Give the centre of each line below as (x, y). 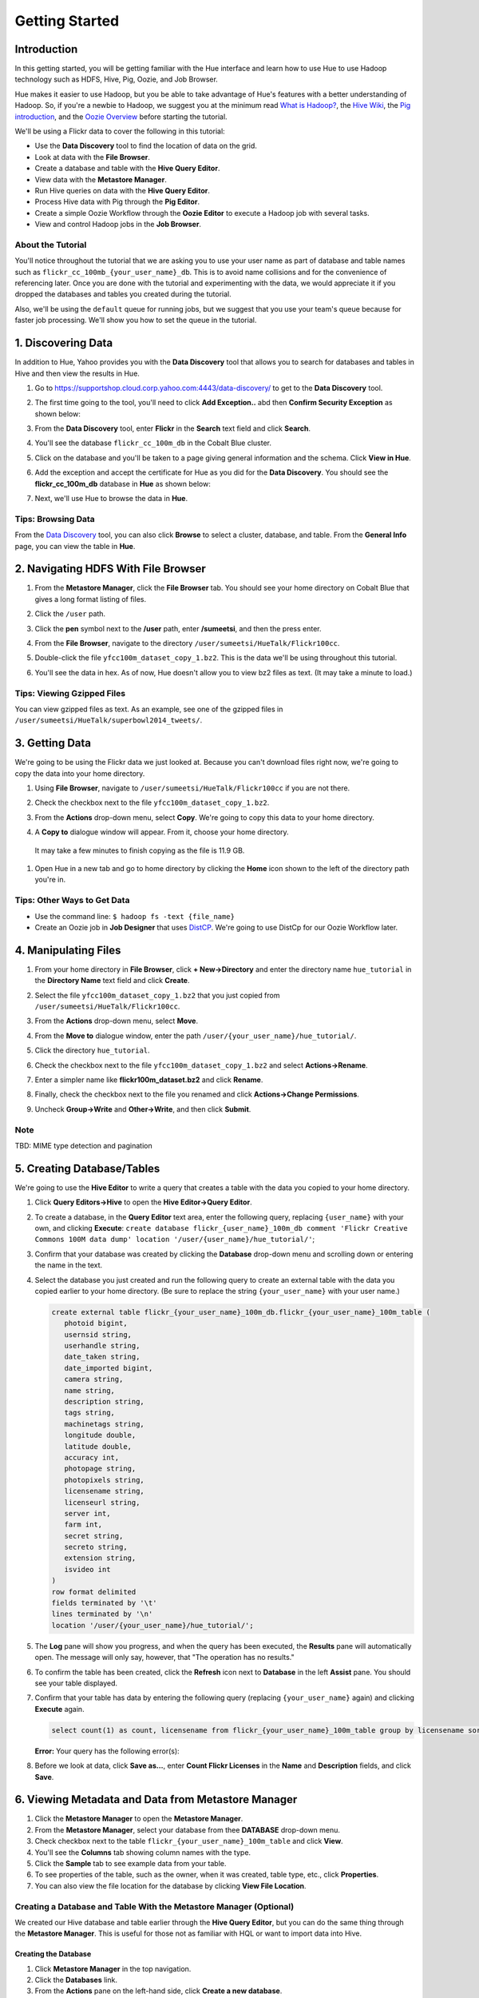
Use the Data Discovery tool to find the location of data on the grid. (146, 146)
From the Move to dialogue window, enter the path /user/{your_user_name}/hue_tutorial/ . (196, 1036)
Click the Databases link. (76, 1980)
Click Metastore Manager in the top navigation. (113, 1968)
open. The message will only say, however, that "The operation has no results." (164, 1658)
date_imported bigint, (109, 1368)
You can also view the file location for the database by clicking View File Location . (170, 1885)
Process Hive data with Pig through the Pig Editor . (117, 202)
